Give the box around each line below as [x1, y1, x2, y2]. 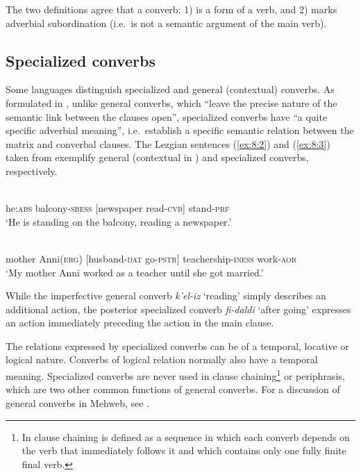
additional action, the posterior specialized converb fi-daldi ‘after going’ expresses [6, 301, 351, 316]
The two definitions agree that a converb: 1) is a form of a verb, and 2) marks [6, 2, 337, 16]
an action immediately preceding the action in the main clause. [6, 315, 274, 330]
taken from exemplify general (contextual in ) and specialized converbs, [6, 150, 309, 165]
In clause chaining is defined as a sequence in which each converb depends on [22, 429, 350, 444]
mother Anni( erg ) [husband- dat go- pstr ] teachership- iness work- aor [6, 251, 297, 265]
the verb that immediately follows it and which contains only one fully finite [22, 443, 346, 458]
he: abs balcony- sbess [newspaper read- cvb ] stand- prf [6, 201, 230, 215]
